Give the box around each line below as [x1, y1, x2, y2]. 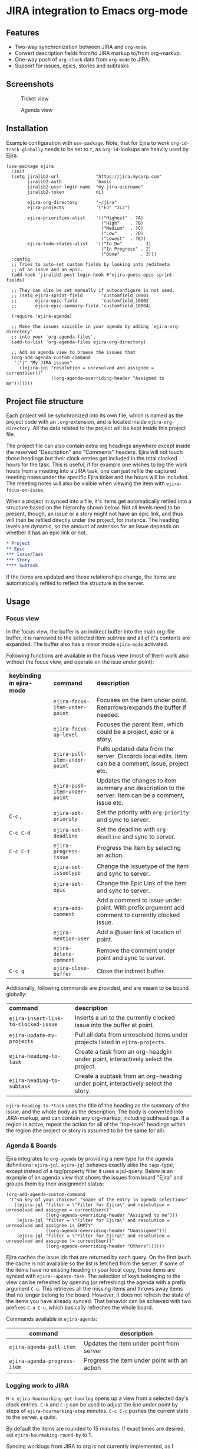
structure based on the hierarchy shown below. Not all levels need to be [6, 504, 181, 511]
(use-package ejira [6, 163, 54, 169]
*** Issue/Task [6, 551, 44, 558]
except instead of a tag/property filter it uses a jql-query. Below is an [6, 1167, 173, 1174]
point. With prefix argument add [97, 903, 184, 911]
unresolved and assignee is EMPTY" [6, 1222, 94, 1229]
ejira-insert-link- [9, 1015, 64, 1022]
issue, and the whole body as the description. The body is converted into [6, 1108, 184, 1115]
